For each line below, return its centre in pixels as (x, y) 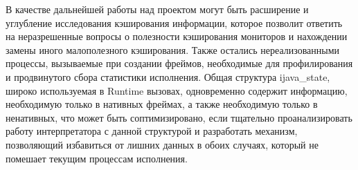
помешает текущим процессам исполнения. (97, 158)
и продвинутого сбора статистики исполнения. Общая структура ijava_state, (168, 76)
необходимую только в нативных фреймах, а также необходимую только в (162, 104)
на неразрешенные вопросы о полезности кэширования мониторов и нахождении (177, 36)
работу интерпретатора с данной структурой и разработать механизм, (152, 131)
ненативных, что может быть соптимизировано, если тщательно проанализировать (179, 117)
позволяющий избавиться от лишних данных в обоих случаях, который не (162, 144)
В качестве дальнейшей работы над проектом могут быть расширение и (157, 9)
